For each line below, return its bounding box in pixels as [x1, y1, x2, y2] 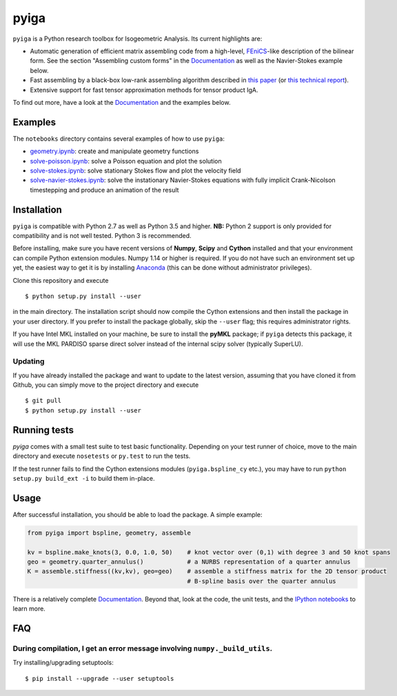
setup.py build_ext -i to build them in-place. [12, 474, 155, 482]
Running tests [12, 424, 74, 436]
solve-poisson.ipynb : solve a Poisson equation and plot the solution [30, 157, 222, 165]
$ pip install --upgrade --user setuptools [25, 675, 174, 682]
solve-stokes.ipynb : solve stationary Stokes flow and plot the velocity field [30, 166, 241, 175]
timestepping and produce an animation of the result [30, 186, 179, 194]
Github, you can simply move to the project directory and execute [12, 381, 199, 389]
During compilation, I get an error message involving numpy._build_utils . [12, 644, 272, 653]
